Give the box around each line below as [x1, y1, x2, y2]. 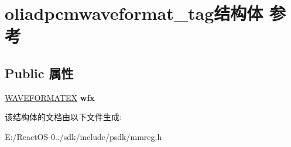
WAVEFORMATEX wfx [5, 91, 95, 103]
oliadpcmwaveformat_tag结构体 [5, 1, 263, 25]
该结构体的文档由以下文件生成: [5, 111, 122, 123]
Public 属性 [5, 64, 74, 82]
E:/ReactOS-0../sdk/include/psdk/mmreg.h [5, 130, 162, 142]
